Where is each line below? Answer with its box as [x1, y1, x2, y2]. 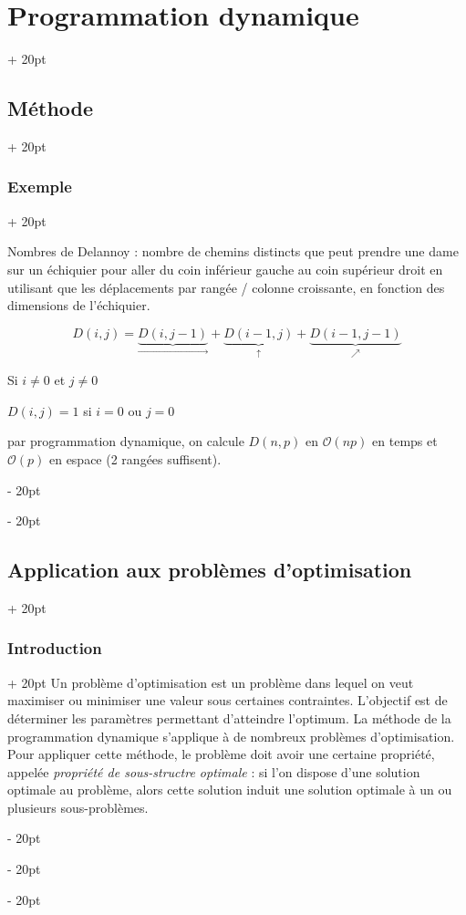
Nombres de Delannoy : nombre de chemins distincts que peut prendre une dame [7, 242, 459, 261]
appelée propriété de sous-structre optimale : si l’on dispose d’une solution [7, 762, 420, 781]
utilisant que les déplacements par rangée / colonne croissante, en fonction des [7, 277, 445, 296]
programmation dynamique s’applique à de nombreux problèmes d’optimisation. [7, 726, 455, 745]
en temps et [372, 432, 438, 451]
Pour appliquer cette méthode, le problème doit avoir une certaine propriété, [7, 744, 435, 764]
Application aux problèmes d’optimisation [7, 556, 412, 584]
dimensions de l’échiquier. [7, 296, 150, 315]
